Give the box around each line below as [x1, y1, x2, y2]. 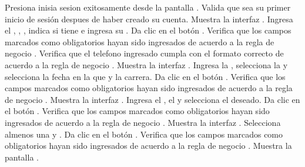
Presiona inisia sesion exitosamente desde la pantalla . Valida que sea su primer [5, 1, 291, 13]
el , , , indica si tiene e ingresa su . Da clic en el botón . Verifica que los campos [5, 24, 291, 36]
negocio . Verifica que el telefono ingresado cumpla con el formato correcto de [5, 47, 284, 59]
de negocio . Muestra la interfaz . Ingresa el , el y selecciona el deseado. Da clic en [5, 93, 300, 105]
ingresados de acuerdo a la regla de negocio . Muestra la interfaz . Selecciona [5, 116, 281, 128]
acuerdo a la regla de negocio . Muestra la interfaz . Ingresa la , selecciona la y [5, 58, 288, 71]
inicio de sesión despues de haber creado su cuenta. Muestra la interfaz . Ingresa [5, 12, 293, 25]
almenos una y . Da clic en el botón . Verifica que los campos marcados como [5, 128, 283, 140]
